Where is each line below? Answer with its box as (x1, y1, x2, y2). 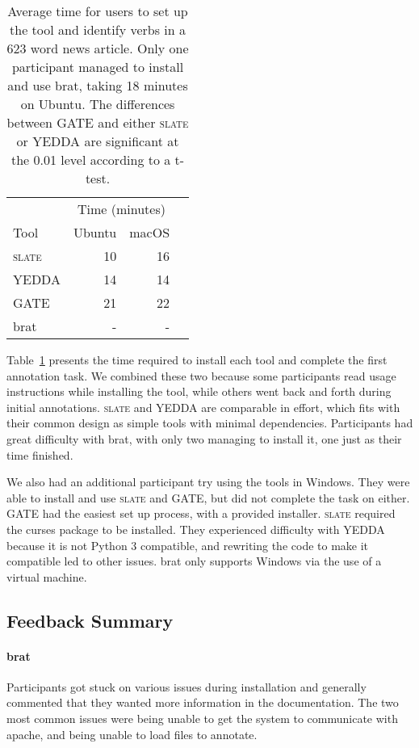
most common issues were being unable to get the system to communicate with (6, 710, 398, 727)
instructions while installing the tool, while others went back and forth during (6, 383, 392, 400)
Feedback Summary (6, 607, 174, 632)
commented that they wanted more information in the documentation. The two (6, 694, 399, 711)
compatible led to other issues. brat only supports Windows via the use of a (6, 553, 382, 569)
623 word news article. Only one (6, 39, 189, 57)
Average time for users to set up (7, 2, 188, 20)
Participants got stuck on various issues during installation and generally (6, 678, 367, 695)
